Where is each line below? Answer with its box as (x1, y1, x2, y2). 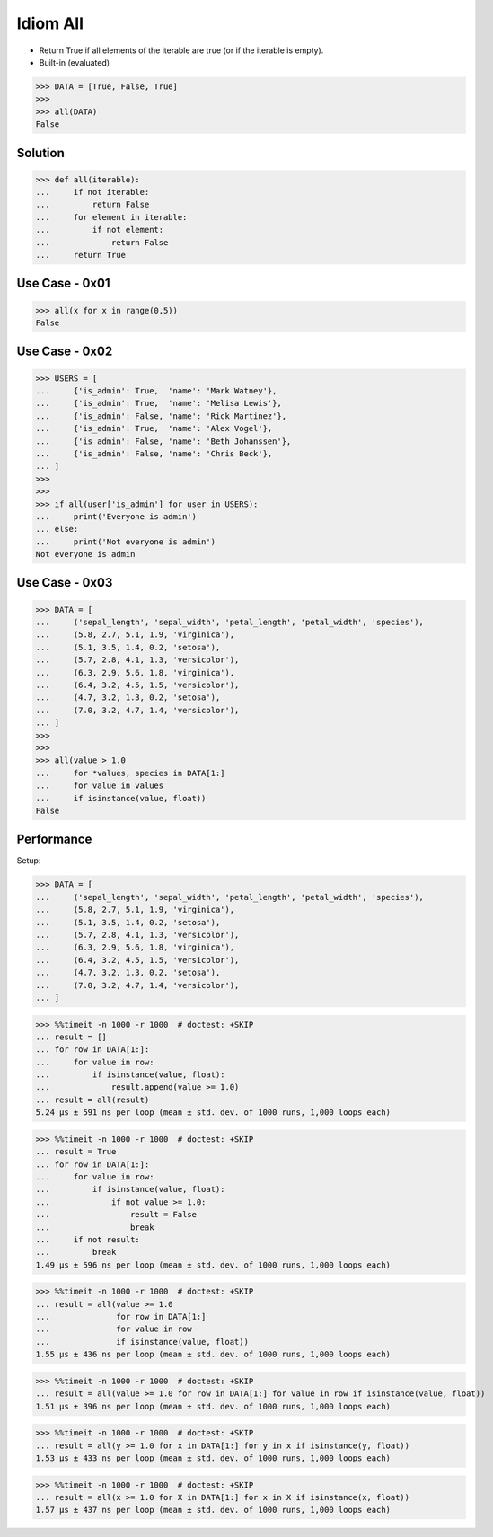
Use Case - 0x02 (16, 344, 113, 359)
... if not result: (35, 1234, 141, 1244)
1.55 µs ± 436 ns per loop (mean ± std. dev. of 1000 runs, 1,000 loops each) (35, 1349, 391, 1360)
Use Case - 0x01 (16, 276, 110, 291)
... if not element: (35, 225, 164, 235)
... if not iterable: (35, 187, 150, 198)
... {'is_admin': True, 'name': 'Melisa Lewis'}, (35, 398, 282, 409)
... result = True (35, 1146, 117, 1157)
